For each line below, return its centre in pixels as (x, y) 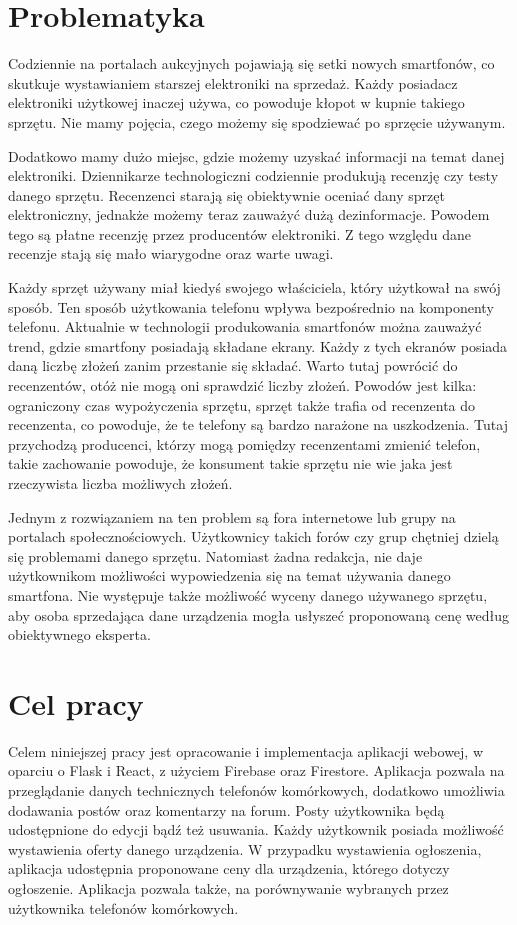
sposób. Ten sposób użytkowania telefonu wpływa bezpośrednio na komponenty (251, 306)
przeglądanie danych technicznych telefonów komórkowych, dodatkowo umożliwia (256, 790)
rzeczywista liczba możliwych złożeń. (120, 483)
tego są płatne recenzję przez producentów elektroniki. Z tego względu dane (240, 233)
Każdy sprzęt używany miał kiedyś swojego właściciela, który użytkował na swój (254, 287)
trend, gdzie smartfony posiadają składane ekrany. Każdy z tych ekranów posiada (258, 345)
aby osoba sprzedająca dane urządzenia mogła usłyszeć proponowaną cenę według (259, 614)
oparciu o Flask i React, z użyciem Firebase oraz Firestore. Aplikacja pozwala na (256, 770)
